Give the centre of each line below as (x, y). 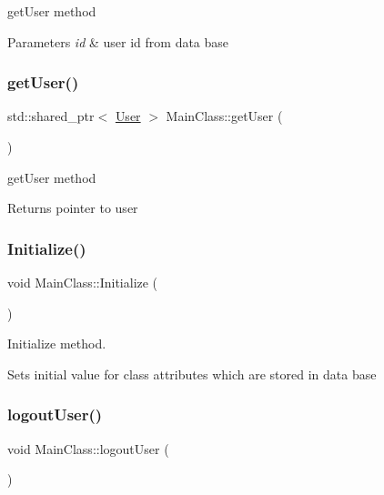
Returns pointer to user (73, 208)
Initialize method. (57, 343)
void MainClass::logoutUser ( (88, 448)
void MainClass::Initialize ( (83, 282)
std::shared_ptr (51, 116)
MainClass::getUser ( (224, 116)
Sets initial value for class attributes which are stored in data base (192, 374)
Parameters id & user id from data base (118, 41)
